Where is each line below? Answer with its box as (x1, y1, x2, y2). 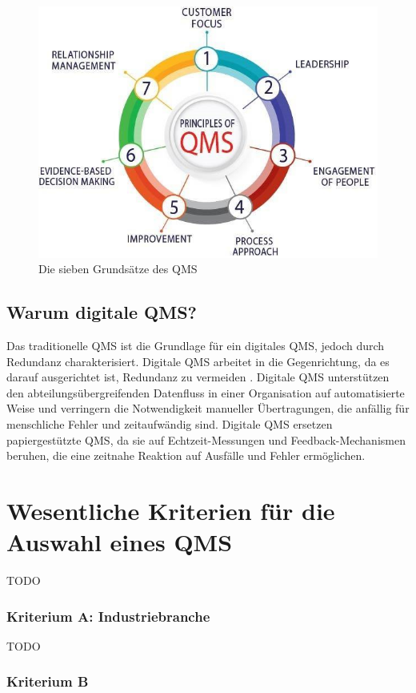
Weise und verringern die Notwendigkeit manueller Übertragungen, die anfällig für (6, 400, 410, 417)
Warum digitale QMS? (6, 300, 197, 324)
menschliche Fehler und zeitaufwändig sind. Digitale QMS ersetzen (6, 416, 333, 433)
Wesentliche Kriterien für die (6, 494, 335, 526)
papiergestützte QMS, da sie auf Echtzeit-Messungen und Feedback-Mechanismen (6, 431, 406, 448)
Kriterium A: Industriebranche (6, 606, 210, 626)
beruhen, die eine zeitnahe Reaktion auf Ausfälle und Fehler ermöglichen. (6, 447, 366, 464)
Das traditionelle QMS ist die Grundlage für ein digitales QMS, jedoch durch (6, 337, 385, 354)
